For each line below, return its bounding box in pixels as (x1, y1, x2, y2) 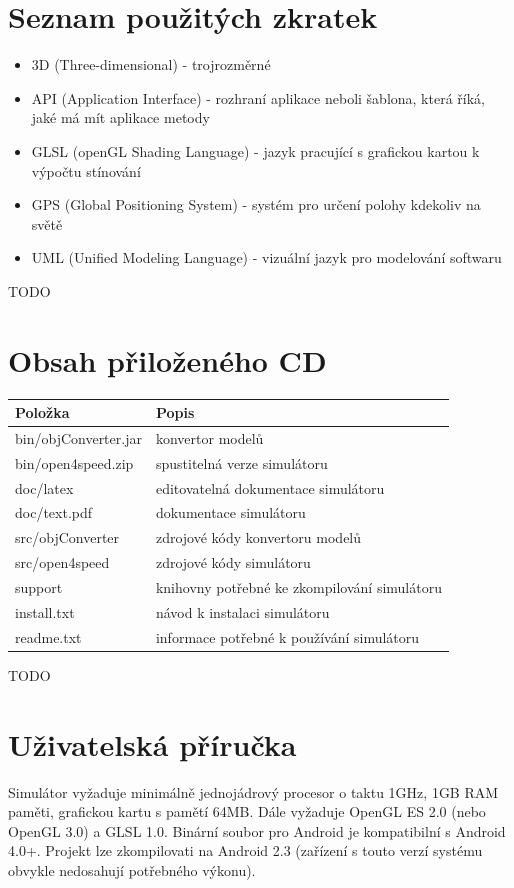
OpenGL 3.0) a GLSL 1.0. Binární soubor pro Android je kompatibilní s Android (8, 820, 506, 841)
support (15, 577, 63, 597)
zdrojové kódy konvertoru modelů (155, 527, 362, 548)
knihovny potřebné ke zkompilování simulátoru (155, 577, 442, 597)
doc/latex (15, 477, 74, 498)
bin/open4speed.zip (15, 452, 134, 473)
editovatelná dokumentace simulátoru (155, 477, 385, 498)
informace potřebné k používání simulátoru (155, 626, 420, 647)
